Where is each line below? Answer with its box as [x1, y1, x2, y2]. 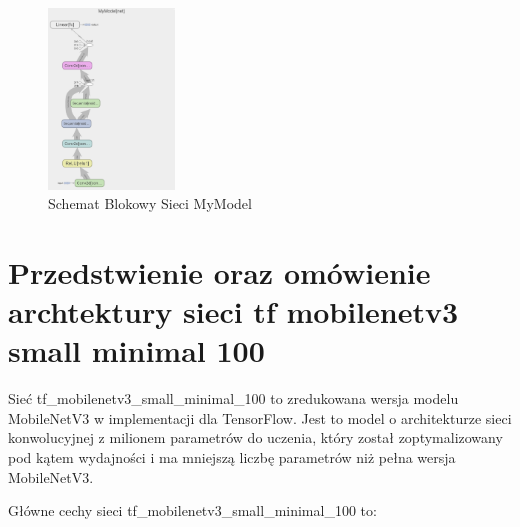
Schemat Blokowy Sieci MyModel [48, 193, 252, 214]
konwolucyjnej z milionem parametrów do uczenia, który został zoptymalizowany [8, 427, 503, 448]
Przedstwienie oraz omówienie [8, 251, 431, 292]
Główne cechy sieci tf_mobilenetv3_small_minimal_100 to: [8, 500, 377, 521]
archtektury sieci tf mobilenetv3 [8, 291, 459, 332]
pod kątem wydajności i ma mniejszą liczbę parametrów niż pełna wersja [8, 447, 456, 467]
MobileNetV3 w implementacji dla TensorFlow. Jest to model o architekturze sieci [8, 407, 512, 428]
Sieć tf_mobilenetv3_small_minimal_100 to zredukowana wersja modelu [8, 388, 459, 409]
